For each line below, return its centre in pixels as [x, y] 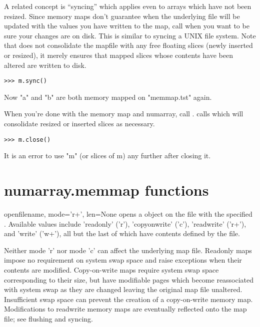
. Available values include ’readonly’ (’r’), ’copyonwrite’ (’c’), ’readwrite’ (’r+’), [125, 223]
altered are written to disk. [45, 65]
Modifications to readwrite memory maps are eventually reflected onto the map [125, 309]
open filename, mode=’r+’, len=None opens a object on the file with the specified [128, 213]
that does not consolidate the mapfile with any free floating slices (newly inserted [128, 45]
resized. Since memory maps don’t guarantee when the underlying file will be [122, 16]
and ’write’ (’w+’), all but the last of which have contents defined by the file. [122, 233]
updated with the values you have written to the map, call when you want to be [127, 26]
